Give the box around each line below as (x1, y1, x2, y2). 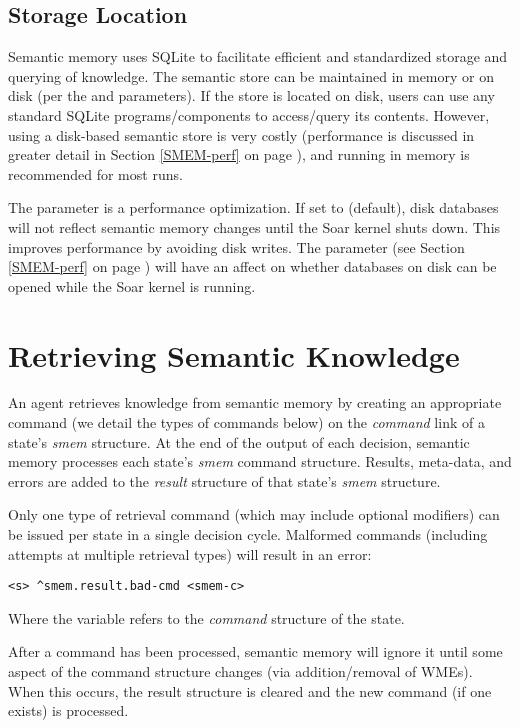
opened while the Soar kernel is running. (8, 275, 256, 296)
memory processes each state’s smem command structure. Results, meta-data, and (8, 451, 512, 472)
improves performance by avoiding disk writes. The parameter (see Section (8, 236, 465, 257)
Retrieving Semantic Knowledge (8, 334, 460, 375)
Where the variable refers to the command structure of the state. (8, 607, 405, 628)
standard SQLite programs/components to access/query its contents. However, (8, 104, 490, 125)
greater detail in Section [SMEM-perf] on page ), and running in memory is (8, 144, 470, 165)
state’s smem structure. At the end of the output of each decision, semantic (8, 431, 470, 452)
